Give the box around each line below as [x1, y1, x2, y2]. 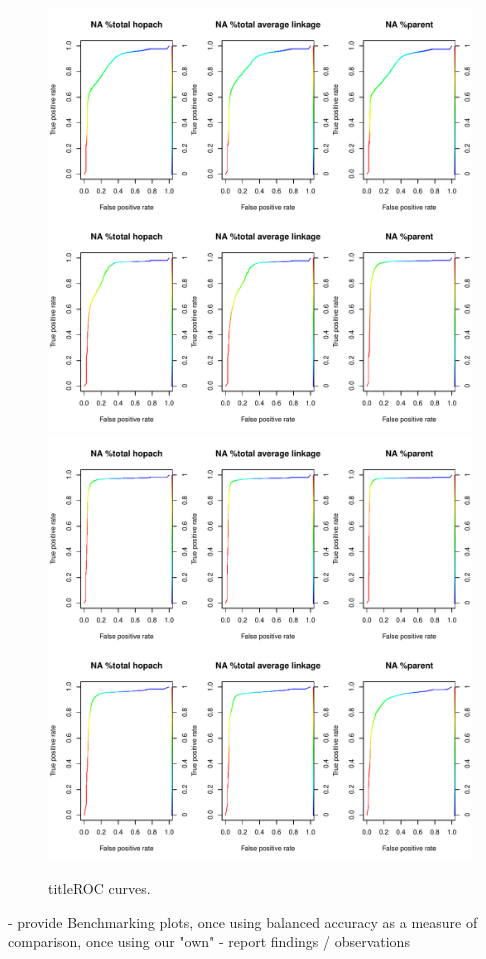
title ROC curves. [48, 878, 151, 899]
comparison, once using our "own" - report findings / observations [8, 931, 410, 952]
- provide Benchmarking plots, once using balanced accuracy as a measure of [8, 911, 478, 932]
